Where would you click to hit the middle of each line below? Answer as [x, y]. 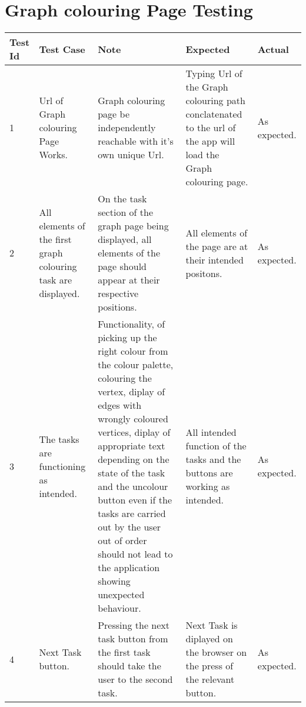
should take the [129, 666]
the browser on [216, 652]
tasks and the [213, 459]
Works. [54, 155]
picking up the [127, 338]
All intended [211, 432]
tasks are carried [132, 513]
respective [118, 294]
